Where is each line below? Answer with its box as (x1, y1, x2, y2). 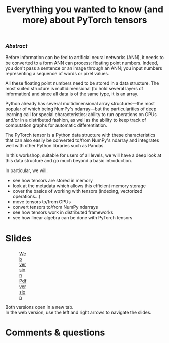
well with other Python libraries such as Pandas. (5, 142, 105, 148)
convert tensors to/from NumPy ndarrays (12, 204, 98, 210)
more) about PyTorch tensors (22, 14, 147, 26)
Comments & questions (5, 327, 105, 338)
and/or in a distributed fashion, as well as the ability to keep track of (5, 117, 146, 123)
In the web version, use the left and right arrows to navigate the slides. (5, 309, 152, 315)
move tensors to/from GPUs (12, 198, 71, 205)
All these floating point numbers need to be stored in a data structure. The (5, 80, 159, 86)
